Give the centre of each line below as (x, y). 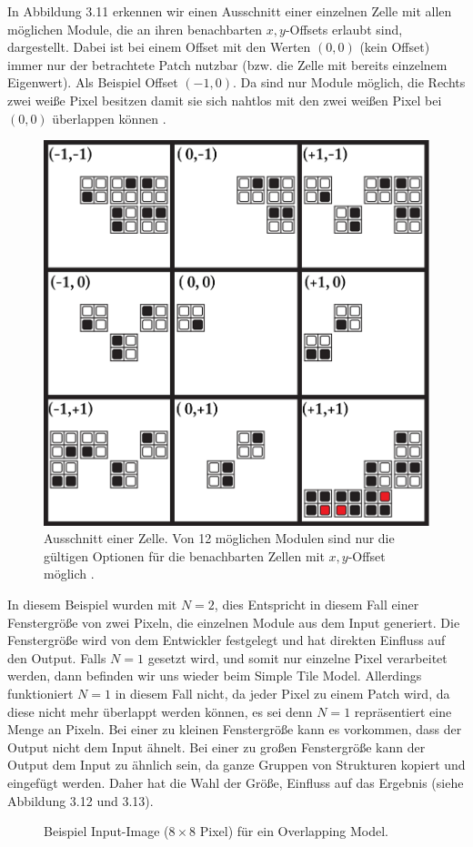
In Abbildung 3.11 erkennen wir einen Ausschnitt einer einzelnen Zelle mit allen (230, 11)
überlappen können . (109, 118)
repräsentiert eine (403, 711)
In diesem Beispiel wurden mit (92, 605)
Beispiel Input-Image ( (106, 831)
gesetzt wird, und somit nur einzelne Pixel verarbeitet (297, 657)
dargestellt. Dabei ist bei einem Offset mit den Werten (159, 47)
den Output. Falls (57, 657)
